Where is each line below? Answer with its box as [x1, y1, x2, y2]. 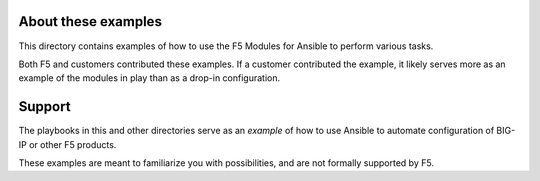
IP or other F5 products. [18, 138, 117, 150]
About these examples [18, 13, 162, 30]
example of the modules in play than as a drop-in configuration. [18, 72, 280, 84]
